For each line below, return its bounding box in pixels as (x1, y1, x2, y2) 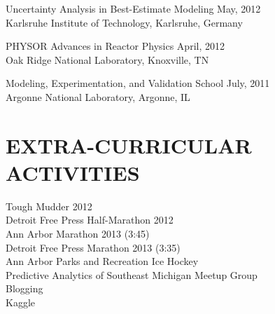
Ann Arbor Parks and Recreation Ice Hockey (6, 254, 199, 268)
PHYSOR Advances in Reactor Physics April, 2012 (6, 39, 225, 53)
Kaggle (6, 295, 35, 310)
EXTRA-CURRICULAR (6, 130, 252, 159)
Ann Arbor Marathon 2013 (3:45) (6, 226, 150, 241)
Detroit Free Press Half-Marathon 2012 (6, 212, 174, 227)
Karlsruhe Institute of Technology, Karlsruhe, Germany (6, 15, 243, 29)
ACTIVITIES (6, 158, 140, 186)
